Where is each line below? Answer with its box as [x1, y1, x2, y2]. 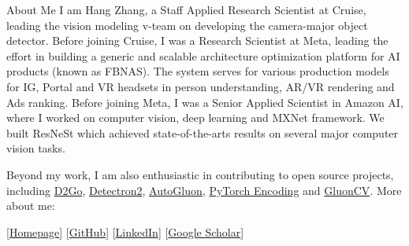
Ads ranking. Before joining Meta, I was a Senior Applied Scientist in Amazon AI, [6, 94, 403, 110]
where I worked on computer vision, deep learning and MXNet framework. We [6, 109, 385, 126]
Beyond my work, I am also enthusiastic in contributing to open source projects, [6, 166, 394, 182]
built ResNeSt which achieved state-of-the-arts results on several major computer [6, 124, 399, 141]
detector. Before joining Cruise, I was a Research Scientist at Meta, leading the [6, 32, 389, 49]
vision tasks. [6, 140, 65, 156]
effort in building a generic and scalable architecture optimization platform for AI [6, 47, 400, 64]
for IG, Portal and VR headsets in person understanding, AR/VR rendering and [6, 78, 395, 94]
